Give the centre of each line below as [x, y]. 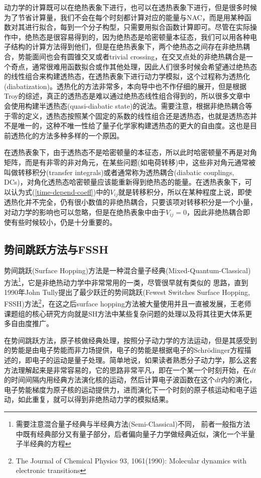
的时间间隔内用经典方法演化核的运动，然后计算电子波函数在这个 [109, 380]
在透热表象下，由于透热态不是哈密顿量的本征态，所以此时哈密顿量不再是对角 [130, 152]
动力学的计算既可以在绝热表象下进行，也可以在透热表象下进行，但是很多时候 [130, 7]
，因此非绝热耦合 [215, 212]
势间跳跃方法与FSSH [56, 249]
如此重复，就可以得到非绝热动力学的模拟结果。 [95, 399]
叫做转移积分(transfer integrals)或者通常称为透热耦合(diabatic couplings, [119, 172]
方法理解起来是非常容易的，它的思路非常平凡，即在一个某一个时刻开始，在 [127, 370]
